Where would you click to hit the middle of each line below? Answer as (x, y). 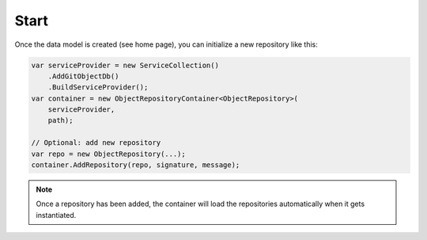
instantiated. (56, 215)
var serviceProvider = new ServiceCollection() (125, 65)
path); (60, 120)
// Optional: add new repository (96, 143)
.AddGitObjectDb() (83, 76)
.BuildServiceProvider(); (98, 88)
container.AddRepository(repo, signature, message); (136, 165)
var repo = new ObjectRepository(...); (108, 154)
